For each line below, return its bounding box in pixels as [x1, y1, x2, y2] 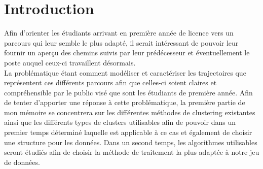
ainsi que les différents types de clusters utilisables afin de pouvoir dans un [4, 117, 236, 127]
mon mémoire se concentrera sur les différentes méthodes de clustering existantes [4, 107, 255, 117]
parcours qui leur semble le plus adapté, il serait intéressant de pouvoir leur [4, 37, 239, 48]
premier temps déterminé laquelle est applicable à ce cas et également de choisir [4, 127, 252, 138]
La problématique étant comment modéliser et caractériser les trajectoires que [4, 67, 246, 78]
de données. [4, 156, 40, 167]
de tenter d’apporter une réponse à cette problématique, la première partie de [4, 97, 245, 108]
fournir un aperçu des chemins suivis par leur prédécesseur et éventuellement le [4, 47, 250, 58]
